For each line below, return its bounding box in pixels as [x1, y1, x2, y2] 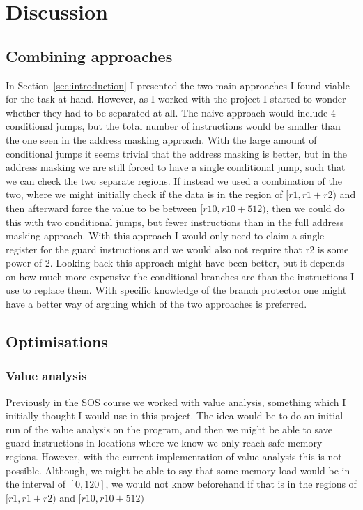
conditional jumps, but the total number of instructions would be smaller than [6, 119, 341, 133]
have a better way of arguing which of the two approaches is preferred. [6, 297, 307, 311]
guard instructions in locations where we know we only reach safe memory [6, 435, 323, 450]
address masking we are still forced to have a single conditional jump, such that [6, 160, 346, 174]
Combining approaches [6, 45, 173, 66]
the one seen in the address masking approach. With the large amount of [6, 132, 317, 147]
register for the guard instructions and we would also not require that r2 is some [6, 241, 349, 256]
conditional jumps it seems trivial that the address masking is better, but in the [6, 146, 347, 160]
